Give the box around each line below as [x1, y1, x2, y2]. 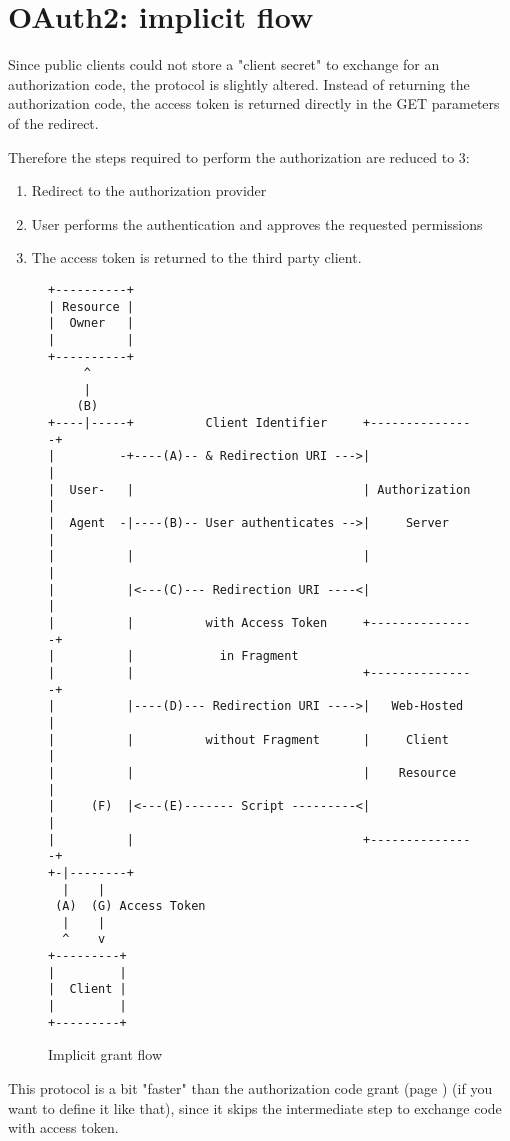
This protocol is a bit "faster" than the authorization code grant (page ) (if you [8, 1078, 493, 1098]
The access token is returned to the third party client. [31, 247, 362, 268]
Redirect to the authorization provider [31, 180, 267, 201]
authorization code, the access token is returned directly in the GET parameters [8, 93, 500, 114]
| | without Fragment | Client [48, 732, 449, 747]
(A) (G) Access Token [55, 899, 206, 914]
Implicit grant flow [48, 1044, 162, 1065]
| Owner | [48, 316, 134, 331]
